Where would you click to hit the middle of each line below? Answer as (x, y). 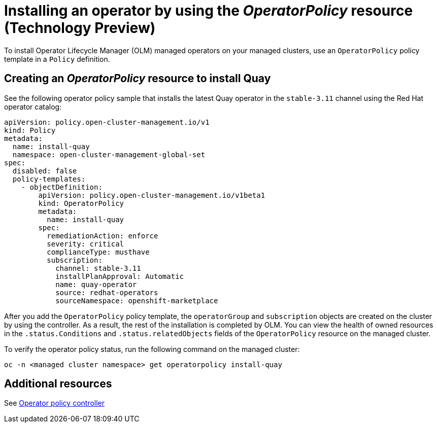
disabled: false (45, 171)
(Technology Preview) (80, 28)
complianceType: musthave (98, 252)
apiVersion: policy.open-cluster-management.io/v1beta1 (152, 195)
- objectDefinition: (62, 187)
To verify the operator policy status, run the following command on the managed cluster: (152, 349)
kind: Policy (30, 130)
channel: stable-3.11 (98, 268)
